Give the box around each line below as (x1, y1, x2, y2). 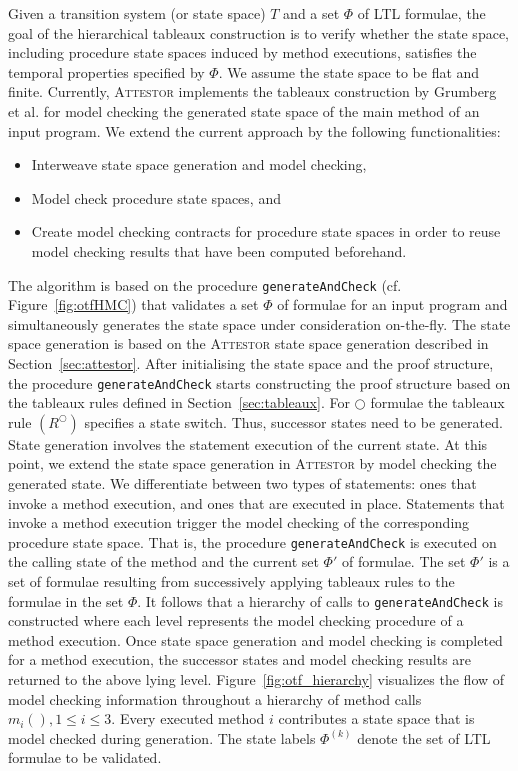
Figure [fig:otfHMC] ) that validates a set (8, 294, 259, 315)
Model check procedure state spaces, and (31, 187, 281, 208)
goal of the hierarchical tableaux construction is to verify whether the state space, (8, 22, 509, 43)
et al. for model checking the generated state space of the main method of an (8, 100, 480, 121)
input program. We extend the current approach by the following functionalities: (8, 120, 501, 141)
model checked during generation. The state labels (8, 727, 316, 748)
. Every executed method (111, 708, 265, 729)
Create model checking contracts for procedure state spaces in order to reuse (31, 221, 501, 242)
